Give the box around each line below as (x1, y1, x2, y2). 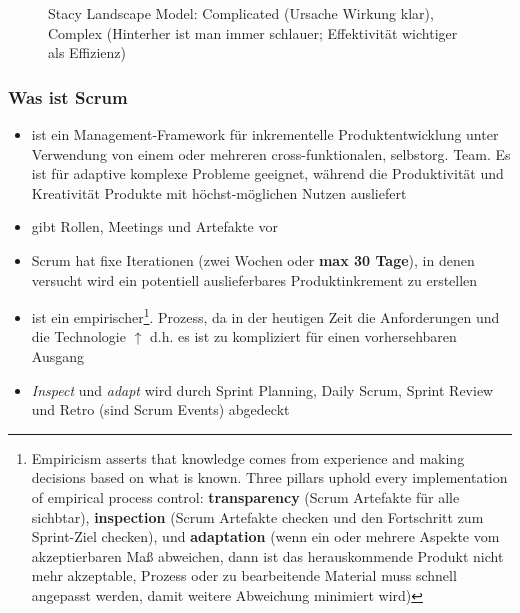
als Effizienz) (48, 42, 127, 63)
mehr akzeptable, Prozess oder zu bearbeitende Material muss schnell (31, 565, 457, 586)
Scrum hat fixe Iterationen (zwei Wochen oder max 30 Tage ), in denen (31, 249, 475, 270)
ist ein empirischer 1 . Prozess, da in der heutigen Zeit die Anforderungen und (31, 304, 500, 327)
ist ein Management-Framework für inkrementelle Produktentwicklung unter (31, 124, 499, 144)
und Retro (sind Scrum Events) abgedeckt (31, 399, 290, 420)
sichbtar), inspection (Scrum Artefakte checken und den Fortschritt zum (31, 506, 484, 527)
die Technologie (31, 326, 126, 347)
